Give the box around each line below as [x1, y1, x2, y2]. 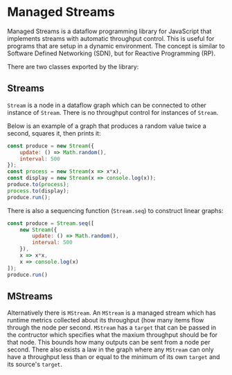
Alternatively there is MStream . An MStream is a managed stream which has [7, 309, 216, 317]
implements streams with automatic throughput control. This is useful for [7, 34, 215, 42]
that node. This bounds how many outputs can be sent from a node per [7, 338, 211, 347]
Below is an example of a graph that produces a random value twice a [7, 122, 206, 130]
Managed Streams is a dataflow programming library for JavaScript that [7, 27, 212, 35]
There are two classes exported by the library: [7, 62, 139, 71]
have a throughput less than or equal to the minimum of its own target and [7, 353, 220, 361]
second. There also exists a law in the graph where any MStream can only [7, 345, 214, 354]
